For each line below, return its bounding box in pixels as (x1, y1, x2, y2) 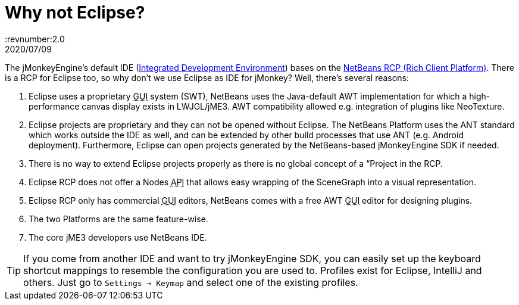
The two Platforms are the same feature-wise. (29, 213, 208, 224)
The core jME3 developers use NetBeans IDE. (29, 232, 207, 242)
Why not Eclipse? (5, 2, 145, 23)
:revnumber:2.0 (5, 33, 65, 44)
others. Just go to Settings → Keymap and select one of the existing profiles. (23, 276, 358, 288)
